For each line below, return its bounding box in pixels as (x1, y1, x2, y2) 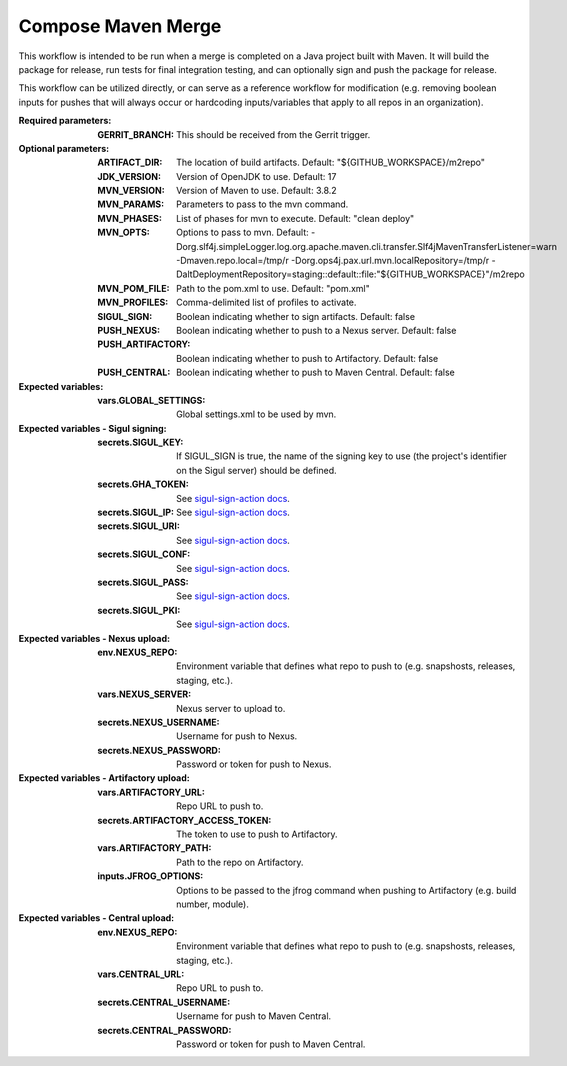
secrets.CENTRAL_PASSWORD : (97, 1024, 232, 1036)
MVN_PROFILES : (97, 296, 169, 309)
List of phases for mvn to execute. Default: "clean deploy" (176, 212, 415, 224)
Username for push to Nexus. (176, 730, 298, 742)
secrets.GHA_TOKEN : (97, 478, 189, 490)
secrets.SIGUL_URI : (97, 520, 180, 532)
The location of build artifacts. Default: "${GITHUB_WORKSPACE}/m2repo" (176, 156, 485, 169)
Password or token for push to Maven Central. (176, 1038, 366, 1050)
